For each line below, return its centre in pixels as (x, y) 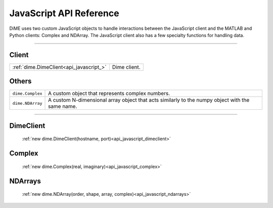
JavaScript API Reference (64, 13)
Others (20, 81)
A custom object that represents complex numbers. (109, 94)
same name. (63, 106)
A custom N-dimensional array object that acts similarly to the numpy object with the (149, 100)
